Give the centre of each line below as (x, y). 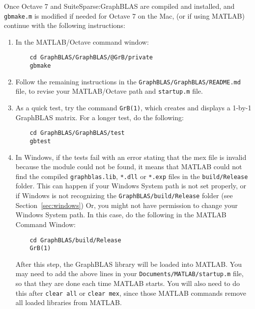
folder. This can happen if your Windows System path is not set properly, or (131, 186)
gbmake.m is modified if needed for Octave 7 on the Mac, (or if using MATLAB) (124, 15)
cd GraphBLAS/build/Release (75, 240)
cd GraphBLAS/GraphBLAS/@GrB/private (91, 58)
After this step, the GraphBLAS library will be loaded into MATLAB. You (128, 264)
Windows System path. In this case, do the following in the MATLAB (121, 215)
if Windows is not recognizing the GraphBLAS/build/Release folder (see (124, 195)
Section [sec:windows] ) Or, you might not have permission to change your (127, 205)
